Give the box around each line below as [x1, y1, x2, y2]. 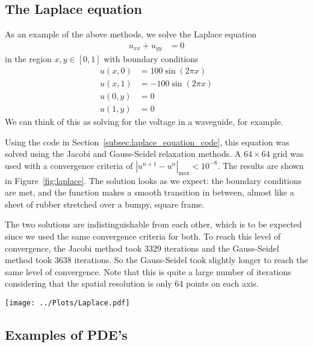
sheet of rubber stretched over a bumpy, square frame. [5, 197, 205, 210]
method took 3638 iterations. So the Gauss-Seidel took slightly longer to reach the [5, 253, 308, 266]
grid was [273, 147, 304, 160]
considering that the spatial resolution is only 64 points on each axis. [5, 277, 259, 290]
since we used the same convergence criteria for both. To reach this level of [5, 229, 281, 242]
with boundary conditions [104, 53, 199, 65]
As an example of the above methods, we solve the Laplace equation [5, 28, 257, 40]
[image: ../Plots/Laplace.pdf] [5, 298, 130, 307]
